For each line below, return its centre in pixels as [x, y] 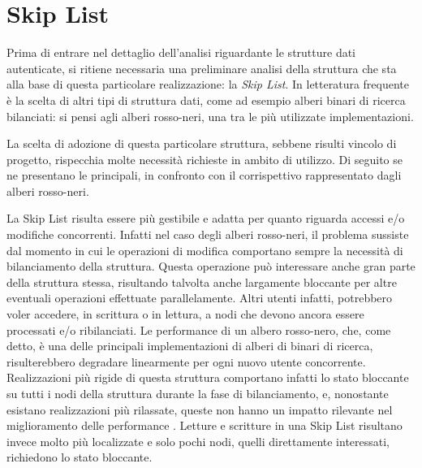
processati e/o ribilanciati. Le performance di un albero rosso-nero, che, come [199, 329]
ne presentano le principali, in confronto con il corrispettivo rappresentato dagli [204, 175]
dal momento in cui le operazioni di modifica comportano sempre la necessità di [205, 250]
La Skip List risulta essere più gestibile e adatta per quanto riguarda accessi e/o [206, 218]
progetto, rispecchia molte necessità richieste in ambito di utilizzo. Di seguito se [205, 159]
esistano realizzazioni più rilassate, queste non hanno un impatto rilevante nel [200, 409]
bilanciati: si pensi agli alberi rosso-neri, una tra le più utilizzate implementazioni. [210, 116]
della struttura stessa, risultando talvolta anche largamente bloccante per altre [202, 282]
